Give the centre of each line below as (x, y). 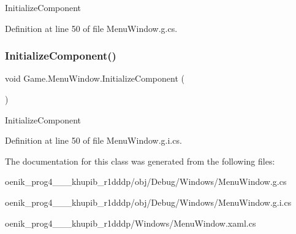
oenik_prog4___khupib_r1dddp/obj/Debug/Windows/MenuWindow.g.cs (146, 181)
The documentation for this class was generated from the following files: (140, 161)
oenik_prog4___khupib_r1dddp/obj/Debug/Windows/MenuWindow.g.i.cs (148, 202)
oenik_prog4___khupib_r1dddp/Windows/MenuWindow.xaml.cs (131, 223)
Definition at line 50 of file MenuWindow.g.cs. (91, 28)
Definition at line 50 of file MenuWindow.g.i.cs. (93, 140)
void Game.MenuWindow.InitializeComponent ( (95, 78)
